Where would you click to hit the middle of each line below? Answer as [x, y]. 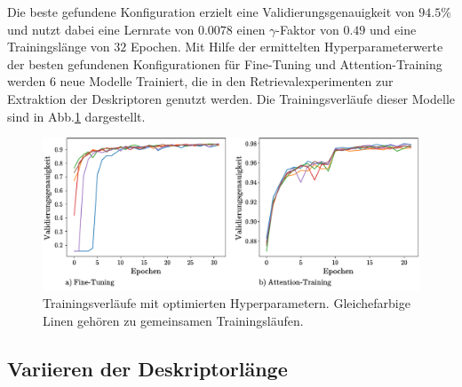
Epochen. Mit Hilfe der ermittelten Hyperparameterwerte [287, 47]
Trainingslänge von [59, 47]
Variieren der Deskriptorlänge [147, 368]
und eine [393, 29]
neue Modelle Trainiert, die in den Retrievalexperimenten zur [227, 81]
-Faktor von [307, 29]
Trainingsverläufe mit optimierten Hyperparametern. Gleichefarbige [227, 303]
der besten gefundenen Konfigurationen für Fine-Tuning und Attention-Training [225, 63]
